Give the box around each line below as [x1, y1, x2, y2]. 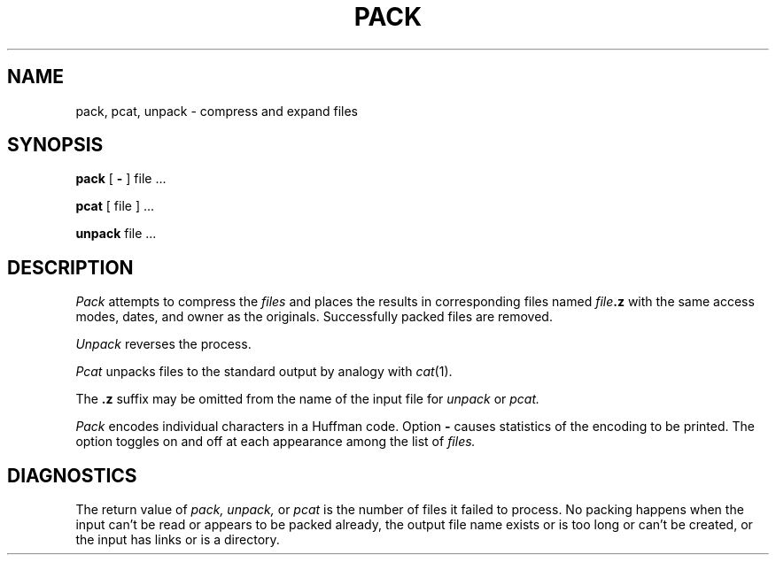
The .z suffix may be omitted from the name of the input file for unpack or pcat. [75, 391, 540, 407]
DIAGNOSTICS [7, 464, 137, 487]
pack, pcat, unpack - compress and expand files [75, 103, 358, 119]
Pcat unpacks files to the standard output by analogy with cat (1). [75, 364, 453, 380]
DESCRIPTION [7, 256, 134, 279]
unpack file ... [75, 226, 157, 242]
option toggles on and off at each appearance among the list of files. [75, 434, 476, 450]
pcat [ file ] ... [75, 198, 155, 214]
